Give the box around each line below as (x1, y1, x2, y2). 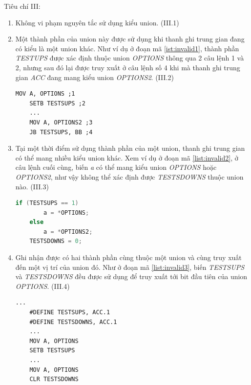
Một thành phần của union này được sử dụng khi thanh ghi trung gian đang (15, 34, 245, 44)
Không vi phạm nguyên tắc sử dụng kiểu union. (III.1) (15, 17, 179, 27)
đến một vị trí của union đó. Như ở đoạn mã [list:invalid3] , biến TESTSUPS (15, 262, 245, 272)
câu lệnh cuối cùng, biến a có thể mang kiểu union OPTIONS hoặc (15, 162, 217, 172)
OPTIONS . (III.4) (15, 281, 70, 291)
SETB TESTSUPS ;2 (29, 100, 85, 107)
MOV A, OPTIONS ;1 (15, 90, 75, 98)
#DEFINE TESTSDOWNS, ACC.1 (29, 318, 117, 325)
